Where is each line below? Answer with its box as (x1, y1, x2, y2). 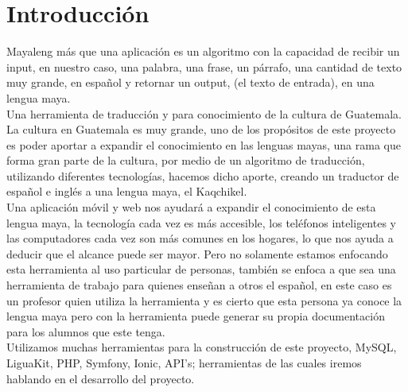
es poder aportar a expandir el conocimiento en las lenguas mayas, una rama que (6, 136, 401, 153)
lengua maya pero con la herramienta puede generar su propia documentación (6, 308, 385, 324)
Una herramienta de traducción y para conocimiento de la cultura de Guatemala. (6, 105, 402, 122)
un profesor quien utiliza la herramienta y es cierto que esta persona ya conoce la (6, 292, 402, 309)
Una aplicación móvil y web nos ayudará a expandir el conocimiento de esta (6, 199, 376, 215)
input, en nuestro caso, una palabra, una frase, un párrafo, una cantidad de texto (6, 58, 402, 75)
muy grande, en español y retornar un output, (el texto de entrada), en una (6, 74, 375, 91)
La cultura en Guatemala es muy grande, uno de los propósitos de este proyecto (6, 121, 396, 138)
